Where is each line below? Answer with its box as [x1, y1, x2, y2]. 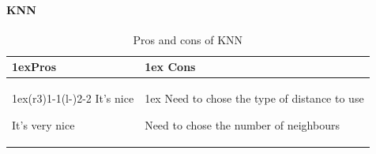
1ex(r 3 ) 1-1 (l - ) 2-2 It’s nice [12, 90, 134, 107]
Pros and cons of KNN [133, 31, 243, 47]
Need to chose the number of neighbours [145, 116, 340, 133]
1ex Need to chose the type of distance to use [145, 90, 364, 107]
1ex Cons [145, 58, 196, 75]
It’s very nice [12, 116, 75, 133]
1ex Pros [12, 58, 56, 75]
